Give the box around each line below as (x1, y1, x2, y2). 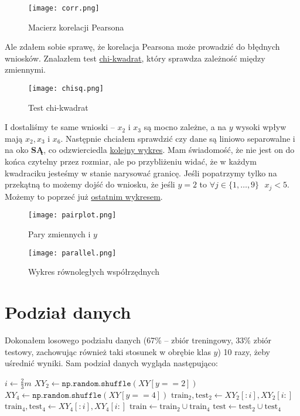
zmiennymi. (5, 63, 46, 76)
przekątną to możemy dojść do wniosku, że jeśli (5, 178, 175, 190)
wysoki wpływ (236, 121, 287, 133)
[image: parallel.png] (28, 248, 117, 257)
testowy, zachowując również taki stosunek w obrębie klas (5, 345, 211, 357)
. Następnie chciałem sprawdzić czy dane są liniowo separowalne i (60, 132, 295, 144)
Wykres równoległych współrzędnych (28, 265, 159, 278)
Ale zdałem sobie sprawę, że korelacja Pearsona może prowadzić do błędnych (5, 40, 280, 53)
